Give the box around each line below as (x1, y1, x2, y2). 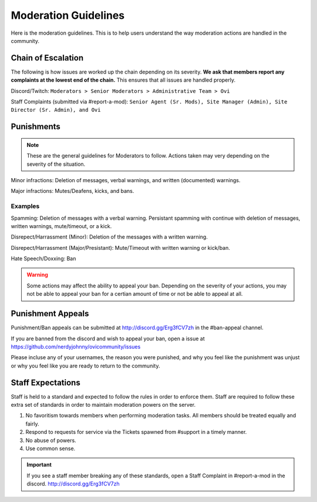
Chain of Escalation (11, 53, 84, 63)
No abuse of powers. (25, 437, 76, 444)
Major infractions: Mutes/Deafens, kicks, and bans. (11, 188, 134, 195)
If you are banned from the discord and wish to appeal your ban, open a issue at (11, 335, 205, 342)
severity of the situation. (26, 160, 86, 168)
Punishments (11, 122, 61, 132)
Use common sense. (25, 444, 76, 452)
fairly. (25, 420, 39, 427)
